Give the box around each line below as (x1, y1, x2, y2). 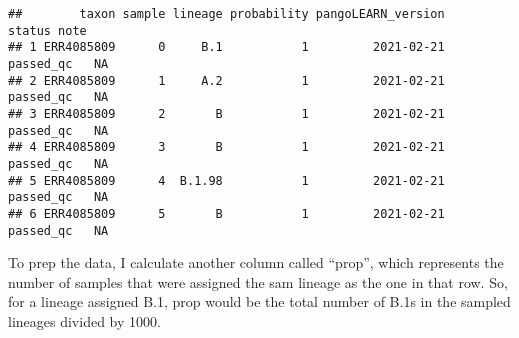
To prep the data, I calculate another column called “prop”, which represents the (8, 252, 504, 273)
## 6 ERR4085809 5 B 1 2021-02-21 (8, 206, 445, 221)
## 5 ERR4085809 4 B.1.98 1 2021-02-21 (8, 173, 445, 188)
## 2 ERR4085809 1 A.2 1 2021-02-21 (8, 73, 445, 88)
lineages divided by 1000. (8, 310, 161, 331)
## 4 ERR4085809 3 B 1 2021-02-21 (8, 140, 445, 155)
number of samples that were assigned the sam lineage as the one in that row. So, (8, 271, 508, 292)
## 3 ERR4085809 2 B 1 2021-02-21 (8, 106, 445, 121)
